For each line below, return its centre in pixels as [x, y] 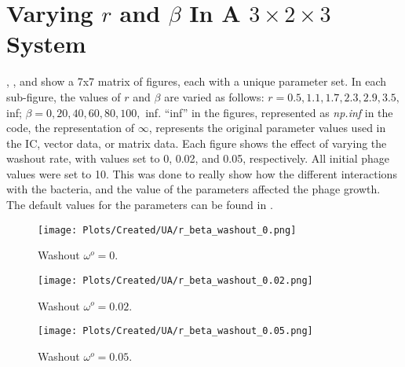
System [46, 44]
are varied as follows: [214, 96]
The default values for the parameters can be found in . [140, 205]
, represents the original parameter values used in [267, 128]
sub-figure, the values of [64, 96]
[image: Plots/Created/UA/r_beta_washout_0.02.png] [175, 280]
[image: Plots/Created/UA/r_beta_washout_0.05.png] [175, 331]
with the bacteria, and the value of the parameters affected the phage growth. [193, 189]
